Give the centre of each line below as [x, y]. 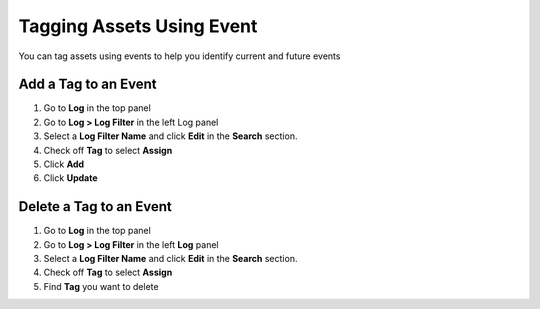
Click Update [70, 178]
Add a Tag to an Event [87, 84]
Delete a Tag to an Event [95, 206]
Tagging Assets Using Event [138, 26]
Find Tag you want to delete [101, 286]
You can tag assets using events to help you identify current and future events [179, 56]
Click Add [64, 164]
